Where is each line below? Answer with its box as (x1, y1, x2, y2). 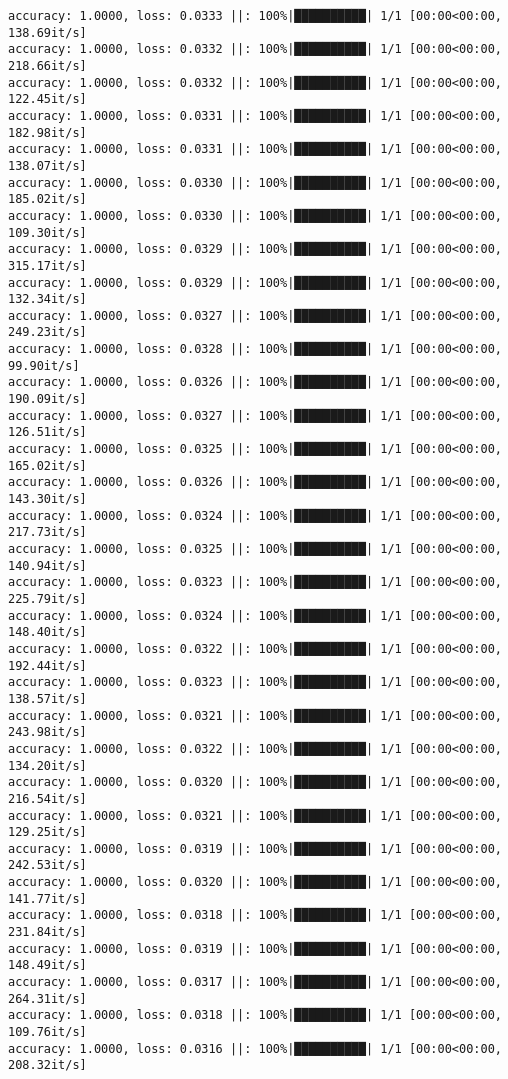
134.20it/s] (8, 758, 87, 773)
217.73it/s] (8, 525, 87, 540)
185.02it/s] (8, 192, 87, 207)
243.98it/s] (8, 725, 87, 740)
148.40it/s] (8, 625, 87, 640)
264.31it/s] (8, 991, 87, 1006)
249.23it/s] (8, 325, 87, 340)
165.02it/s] (8, 458, 87, 473)
